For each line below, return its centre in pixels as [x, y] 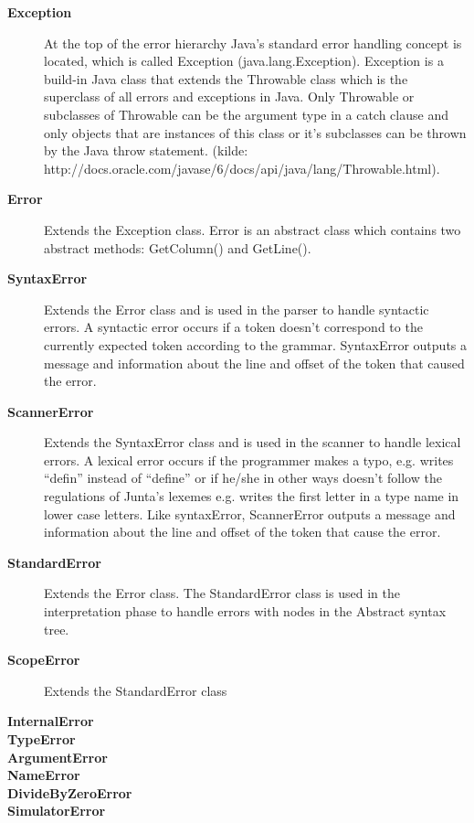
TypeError [42, 739]
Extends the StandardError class [136, 690]
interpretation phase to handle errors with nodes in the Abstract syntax [245, 611]
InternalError [51, 721]
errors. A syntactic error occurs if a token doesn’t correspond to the [233, 327]
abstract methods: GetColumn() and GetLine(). [178, 247]
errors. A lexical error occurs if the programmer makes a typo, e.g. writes [249, 460]
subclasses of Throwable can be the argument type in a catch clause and [246, 114]
